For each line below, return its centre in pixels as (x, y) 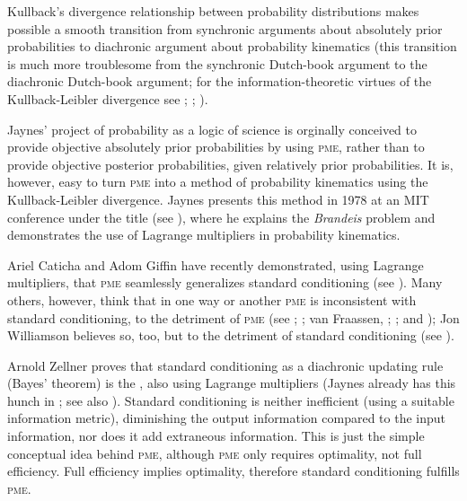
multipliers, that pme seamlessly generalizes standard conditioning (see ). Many (225, 282)
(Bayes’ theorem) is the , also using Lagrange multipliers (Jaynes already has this (232, 383)
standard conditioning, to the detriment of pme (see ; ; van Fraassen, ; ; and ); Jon (233, 317)
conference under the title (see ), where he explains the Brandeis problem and (221, 217)
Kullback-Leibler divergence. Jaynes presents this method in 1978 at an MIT (218, 199)
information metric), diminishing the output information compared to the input (226, 418)
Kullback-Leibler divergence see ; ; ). (108, 98)
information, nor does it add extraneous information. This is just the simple (216, 436)
